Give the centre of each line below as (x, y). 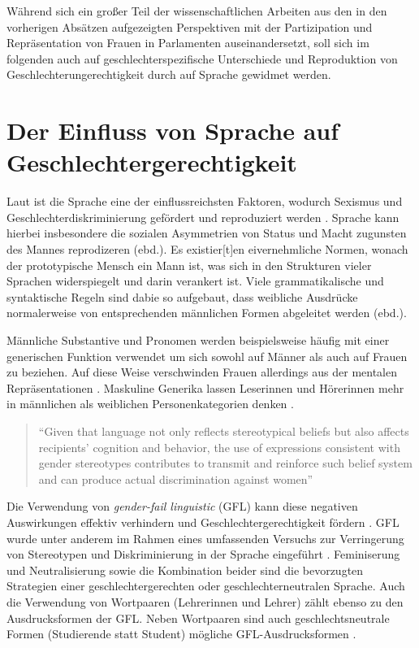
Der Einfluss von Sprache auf (173, 130)
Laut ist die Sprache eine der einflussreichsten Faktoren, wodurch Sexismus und (205, 201)
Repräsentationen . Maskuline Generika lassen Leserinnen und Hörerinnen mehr (205, 387)
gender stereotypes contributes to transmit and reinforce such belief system (225, 463)
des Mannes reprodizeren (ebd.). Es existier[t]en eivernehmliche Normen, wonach (207, 249)
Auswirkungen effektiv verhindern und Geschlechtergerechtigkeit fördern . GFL (203, 522)
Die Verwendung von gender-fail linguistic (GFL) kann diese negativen (182, 506)
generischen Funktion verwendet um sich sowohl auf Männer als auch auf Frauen (207, 356)
